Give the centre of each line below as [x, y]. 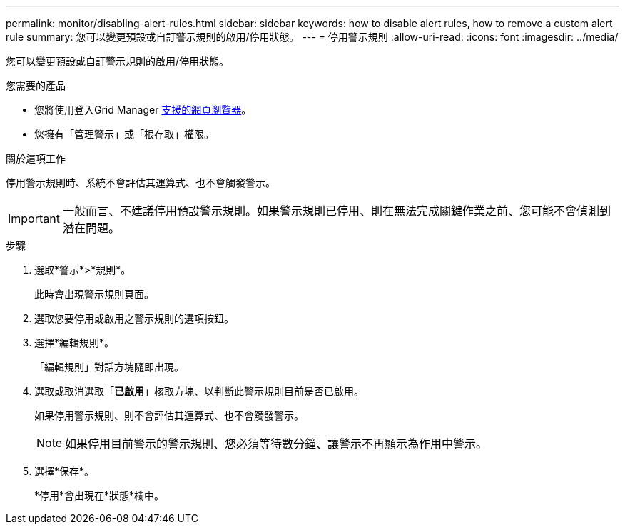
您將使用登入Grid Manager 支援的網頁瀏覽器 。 [143, 110]
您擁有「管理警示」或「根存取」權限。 [124, 134]
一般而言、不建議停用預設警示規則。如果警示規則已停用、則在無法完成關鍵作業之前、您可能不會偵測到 [336, 211]
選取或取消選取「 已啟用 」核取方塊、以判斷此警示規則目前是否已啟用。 [199, 391]
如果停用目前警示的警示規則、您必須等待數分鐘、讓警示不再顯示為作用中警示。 [276, 444]
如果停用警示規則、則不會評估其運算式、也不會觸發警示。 [169, 415]
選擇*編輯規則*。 [75, 342]
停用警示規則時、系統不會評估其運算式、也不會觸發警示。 [141, 182]
